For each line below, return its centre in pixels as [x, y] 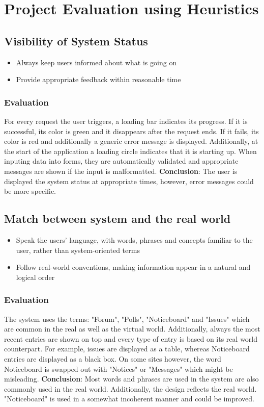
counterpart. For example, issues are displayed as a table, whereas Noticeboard [127, 349]
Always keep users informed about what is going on [96, 62]
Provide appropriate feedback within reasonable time [98, 79]
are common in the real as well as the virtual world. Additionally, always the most [132, 329]
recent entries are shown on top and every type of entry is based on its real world [131, 338]
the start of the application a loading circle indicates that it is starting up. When [130, 151]
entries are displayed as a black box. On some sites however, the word [113, 358]
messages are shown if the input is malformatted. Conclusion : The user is [121, 171]
